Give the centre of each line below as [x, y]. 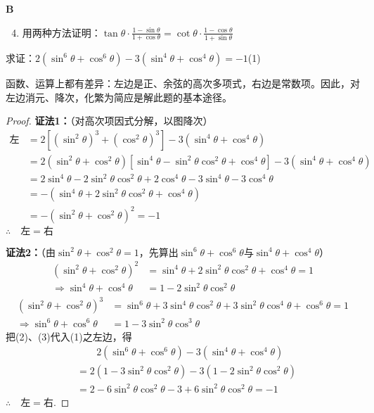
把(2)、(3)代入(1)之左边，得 [69, 336]
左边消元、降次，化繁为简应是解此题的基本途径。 [119, 97]
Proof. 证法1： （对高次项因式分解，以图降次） [109, 121]
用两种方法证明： [62, 32]
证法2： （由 [31, 252]
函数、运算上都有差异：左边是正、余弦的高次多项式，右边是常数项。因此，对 [183, 83]
